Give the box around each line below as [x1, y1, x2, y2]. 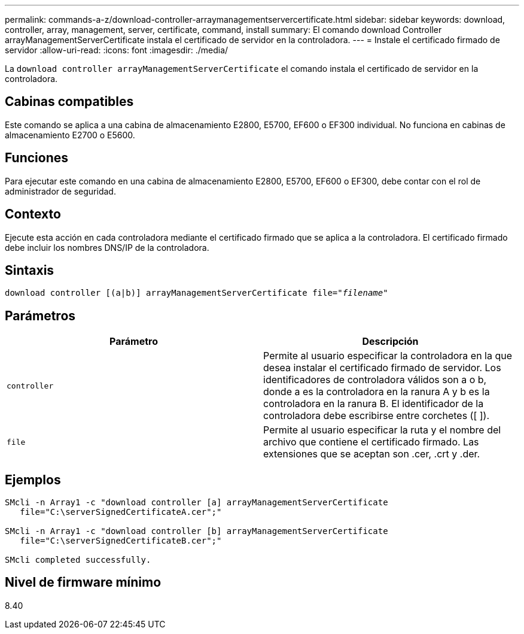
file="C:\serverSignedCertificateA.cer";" [20, 507, 222, 517]
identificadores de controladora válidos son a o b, [263, 374, 487, 386]
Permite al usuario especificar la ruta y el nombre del [263, 424, 501, 436]
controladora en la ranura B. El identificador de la [263, 398, 484, 410]
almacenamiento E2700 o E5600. [5, 129, 135, 140]
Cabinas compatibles [5, 94, 134, 110]
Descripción [362, 335, 419, 348]
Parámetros [5, 308, 76, 323]
